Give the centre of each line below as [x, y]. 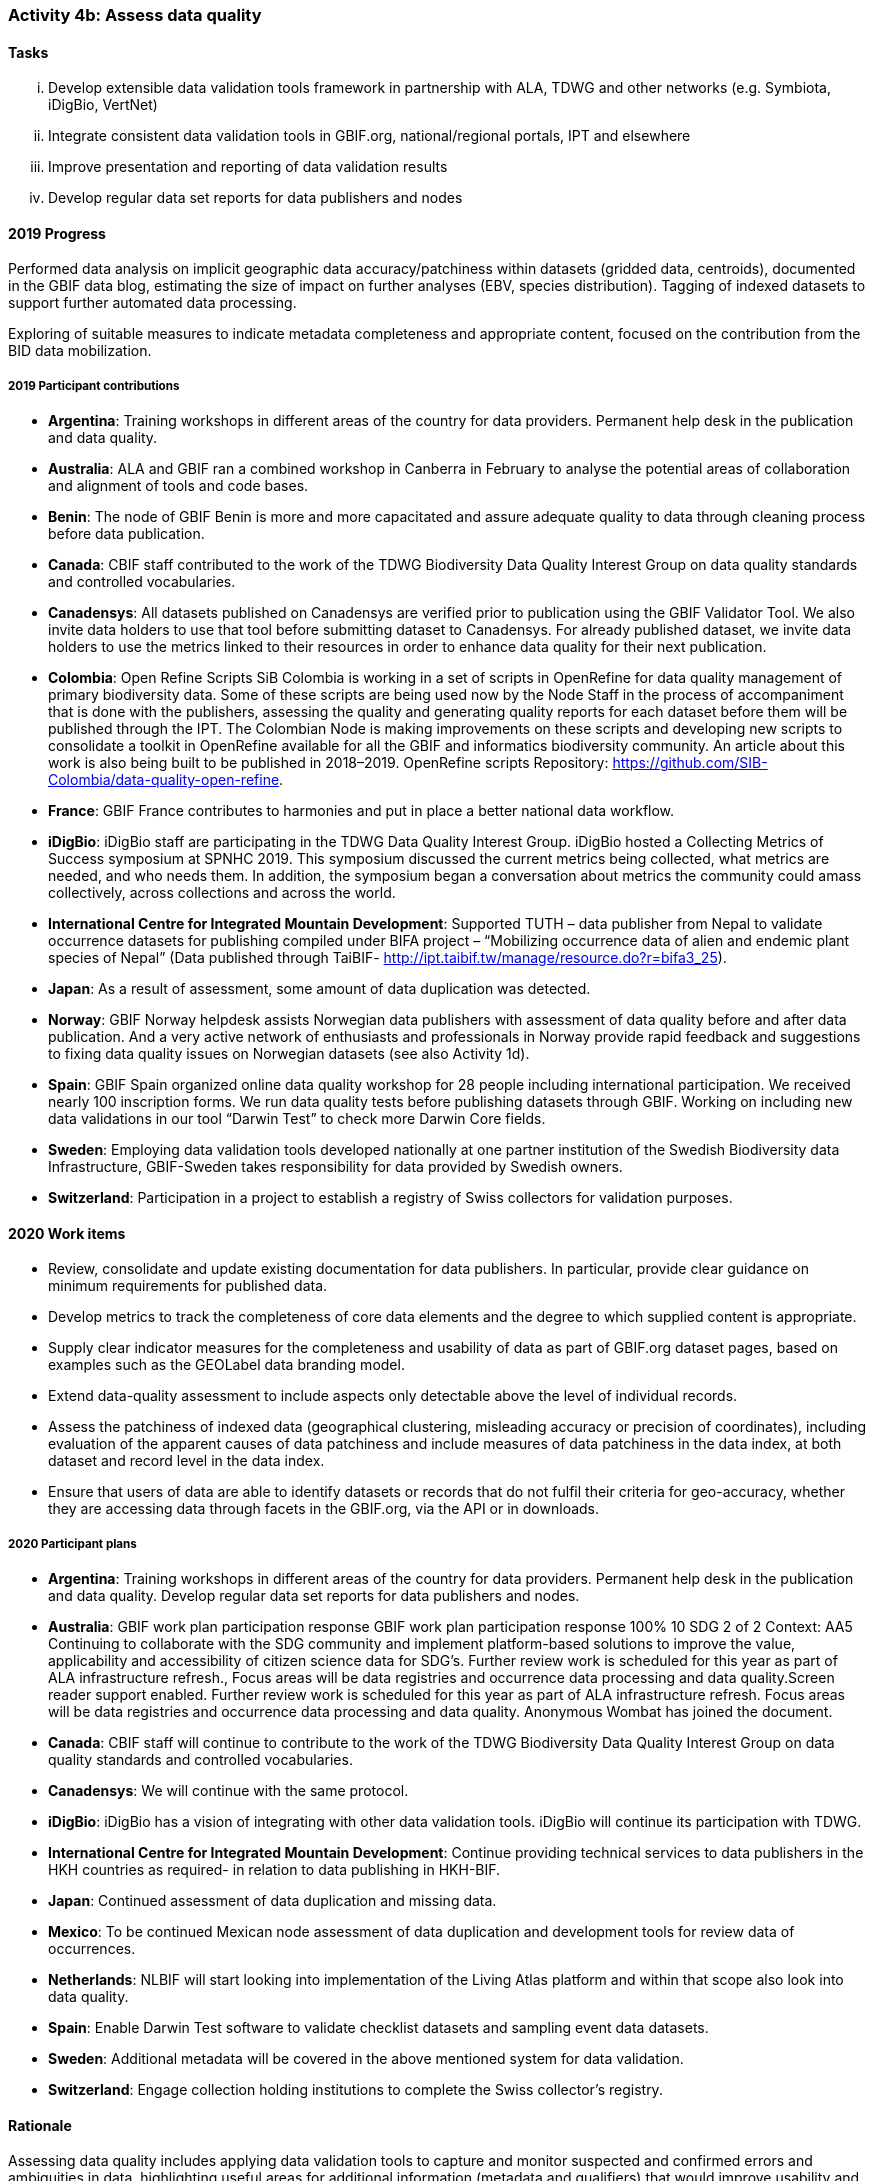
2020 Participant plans [72, 1543]
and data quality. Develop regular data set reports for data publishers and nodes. [314, 1596]
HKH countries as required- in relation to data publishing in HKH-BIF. [274, 1870]
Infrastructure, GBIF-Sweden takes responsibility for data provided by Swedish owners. [335, 1167]
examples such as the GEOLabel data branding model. [226, 1365]
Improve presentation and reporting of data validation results [248, 167]
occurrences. [92, 1949]
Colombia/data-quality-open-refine [164, 780]
